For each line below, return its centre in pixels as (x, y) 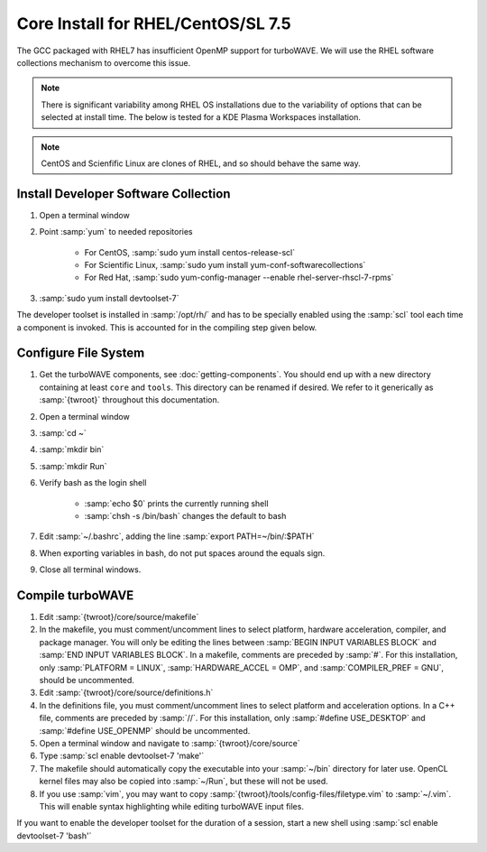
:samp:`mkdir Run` (73, 466)
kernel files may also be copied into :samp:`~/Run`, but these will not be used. (184, 782)
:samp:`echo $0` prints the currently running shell (177, 503)
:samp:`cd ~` (63, 433)
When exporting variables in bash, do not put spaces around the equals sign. (182, 553)
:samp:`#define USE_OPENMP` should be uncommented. (145, 730)
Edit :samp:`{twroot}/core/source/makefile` (119, 617)
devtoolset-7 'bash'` (54, 836)
